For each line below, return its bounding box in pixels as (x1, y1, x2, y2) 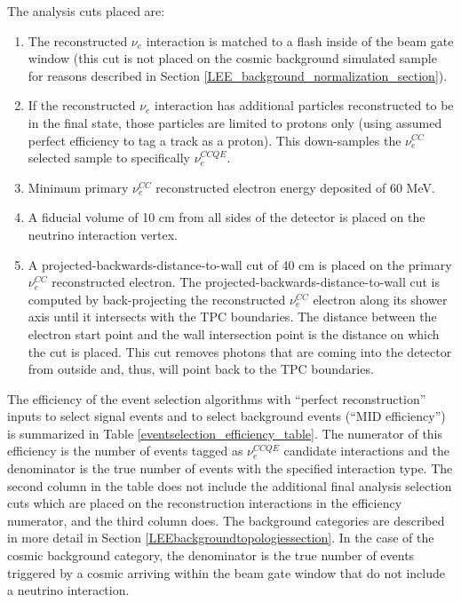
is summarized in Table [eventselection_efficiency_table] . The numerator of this (7, 424, 443, 442)
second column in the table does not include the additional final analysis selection (7, 476, 452, 495)
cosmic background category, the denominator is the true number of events (7, 546, 415, 565)
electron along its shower (313, 289, 448, 308)
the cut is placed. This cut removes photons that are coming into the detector (28, 342, 452, 360)
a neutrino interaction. (7, 581, 130, 599)
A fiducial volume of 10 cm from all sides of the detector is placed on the (28, 208, 425, 226)
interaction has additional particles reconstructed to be (155, 96, 454, 115)
